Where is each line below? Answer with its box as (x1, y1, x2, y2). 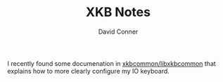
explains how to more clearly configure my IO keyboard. (7, 67, 170, 75)
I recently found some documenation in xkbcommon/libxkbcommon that (7, 59, 216, 67)
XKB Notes (85, 4, 151, 20)
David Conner (98, 27, 139, 36)
